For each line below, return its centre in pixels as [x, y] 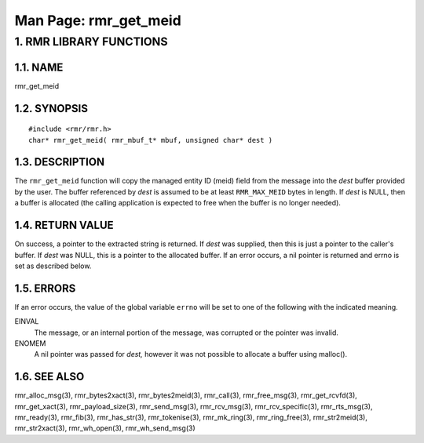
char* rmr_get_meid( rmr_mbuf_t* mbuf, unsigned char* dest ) [151, 140]
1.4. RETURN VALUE [64, 225]
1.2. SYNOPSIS [51, 109]
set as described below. [53, 266]
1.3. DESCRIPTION [60, 162]
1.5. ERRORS [45, 288]
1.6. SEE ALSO [49, 377]
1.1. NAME [39, 67]
